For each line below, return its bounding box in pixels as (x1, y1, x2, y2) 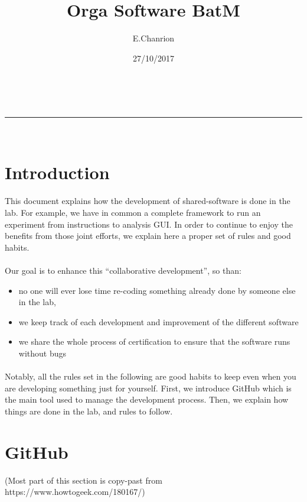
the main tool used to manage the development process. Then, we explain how (5, 393, 289, 406)
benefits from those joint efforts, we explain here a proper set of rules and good (5, 229, 291, 242)
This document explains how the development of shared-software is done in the (5, 195, 290, 207)
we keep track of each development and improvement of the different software (18, 315, 299, 328)
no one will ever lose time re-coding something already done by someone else (18, 284, 296, 296)
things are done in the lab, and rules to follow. (5, 404, 173, 417)
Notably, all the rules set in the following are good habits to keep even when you (5, 370, 296, 383)
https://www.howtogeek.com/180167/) (5, 485, 145, 498)
